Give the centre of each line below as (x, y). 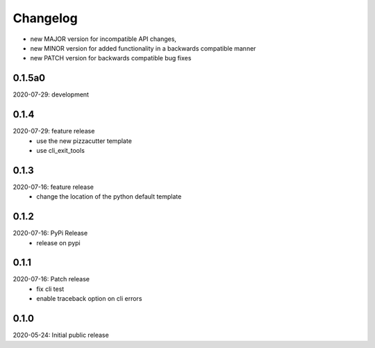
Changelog (45, 18)
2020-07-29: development (51, 94)
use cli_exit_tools (60, 150)
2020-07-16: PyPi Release (50, 233)
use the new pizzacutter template (84, 141)
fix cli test (50, 289)
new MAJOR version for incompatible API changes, (103, 39)
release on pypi (58, 242)
